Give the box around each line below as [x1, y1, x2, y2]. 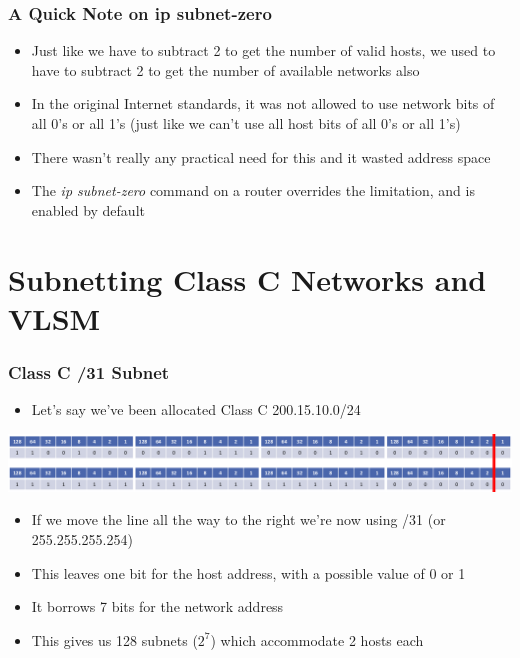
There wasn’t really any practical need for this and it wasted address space [31, 146, 491, 167]
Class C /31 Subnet [8, 359, 170, 384]
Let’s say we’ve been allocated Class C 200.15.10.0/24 [31, 399, 361, 420]
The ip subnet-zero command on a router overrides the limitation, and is [31, 180, 475, 201]
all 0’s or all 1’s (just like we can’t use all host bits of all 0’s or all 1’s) [31, 113, 461, 133]
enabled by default [31, 199, 145, 220]
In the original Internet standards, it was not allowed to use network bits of [31, 93, 495, 114]
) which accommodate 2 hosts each [210, 629, 424, 650]
